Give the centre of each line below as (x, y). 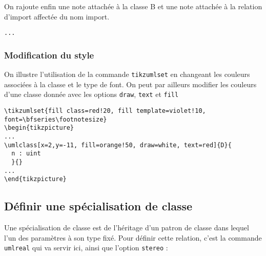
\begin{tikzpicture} (39, 128)
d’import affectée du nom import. (57, 16)
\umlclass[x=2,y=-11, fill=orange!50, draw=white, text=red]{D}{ (118, 145)
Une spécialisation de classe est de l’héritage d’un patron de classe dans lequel (127, 228)
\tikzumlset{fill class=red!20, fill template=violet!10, (105, 111)
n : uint (26, 154)
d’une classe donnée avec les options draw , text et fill (91, 94)
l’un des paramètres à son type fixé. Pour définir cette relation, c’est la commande (133, 237)
